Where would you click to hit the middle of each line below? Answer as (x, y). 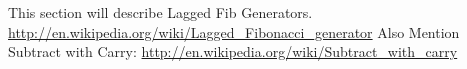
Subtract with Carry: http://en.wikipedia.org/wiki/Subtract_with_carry (233, 51)
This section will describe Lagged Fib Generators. (160, 12)
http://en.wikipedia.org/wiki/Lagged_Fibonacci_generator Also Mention (234, 31)
